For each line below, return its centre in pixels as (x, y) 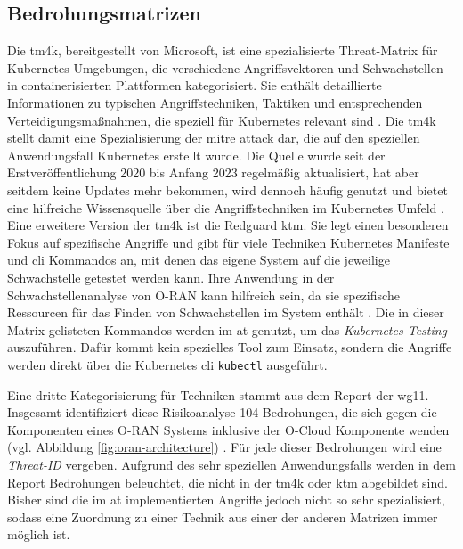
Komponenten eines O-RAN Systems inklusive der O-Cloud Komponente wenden (228, 429)
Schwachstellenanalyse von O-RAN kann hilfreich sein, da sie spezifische (203, 295)
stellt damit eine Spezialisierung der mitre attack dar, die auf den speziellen (214, 138)
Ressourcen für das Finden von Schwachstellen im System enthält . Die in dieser (226, 312)
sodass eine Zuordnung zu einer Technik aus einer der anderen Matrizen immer (223, 516)
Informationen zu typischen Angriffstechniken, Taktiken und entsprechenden (215, 102)
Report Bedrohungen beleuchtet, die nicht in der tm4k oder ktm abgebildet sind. (227, 482)
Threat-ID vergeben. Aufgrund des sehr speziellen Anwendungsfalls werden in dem (231, 464)
